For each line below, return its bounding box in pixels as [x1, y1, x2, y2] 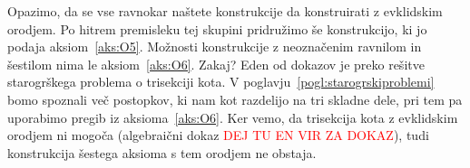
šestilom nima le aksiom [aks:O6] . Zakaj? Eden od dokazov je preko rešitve [7, 54, 425, 73]
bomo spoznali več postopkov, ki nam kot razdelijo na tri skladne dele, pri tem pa [7, 89, 463, 108]
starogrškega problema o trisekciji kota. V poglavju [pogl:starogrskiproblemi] [7, 72, 435, 91]
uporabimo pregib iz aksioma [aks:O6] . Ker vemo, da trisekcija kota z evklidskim [7, 107, 458, 126]
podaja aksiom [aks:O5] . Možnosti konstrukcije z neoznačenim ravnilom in [7, 37, 422, 56]
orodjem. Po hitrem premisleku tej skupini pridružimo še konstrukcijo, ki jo [7, 19, 427, 38]
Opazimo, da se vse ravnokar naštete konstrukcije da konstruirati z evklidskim [7, 2, 443, 20]
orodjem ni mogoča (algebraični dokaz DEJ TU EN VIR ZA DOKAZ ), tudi [7, 126, 429, 145]
